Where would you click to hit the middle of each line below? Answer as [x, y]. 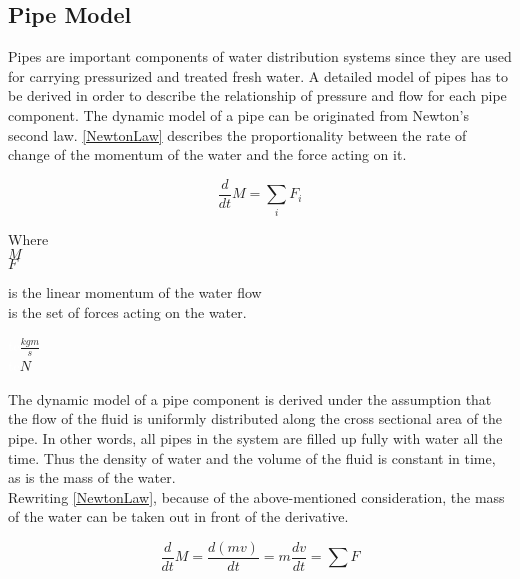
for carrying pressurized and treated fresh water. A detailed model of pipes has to [258, 75]
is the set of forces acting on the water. [127, 311]
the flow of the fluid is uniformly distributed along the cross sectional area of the [255, 418]
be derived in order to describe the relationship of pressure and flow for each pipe [257, 95]
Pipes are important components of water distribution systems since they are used [260, 56]
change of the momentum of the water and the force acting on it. [207, 154]
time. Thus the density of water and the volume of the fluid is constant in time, [252, 457]
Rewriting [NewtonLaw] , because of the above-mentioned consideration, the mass [256, 496]
